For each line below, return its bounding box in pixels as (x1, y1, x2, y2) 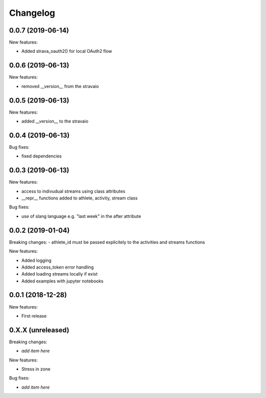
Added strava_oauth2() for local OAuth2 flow (21, 48, 112, 54)
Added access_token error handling (21, 264, 94, 270)
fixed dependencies (21, 153, 62, 159)
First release (21, 313, 47, 318)
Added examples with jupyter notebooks (21, 278, 103, 284)
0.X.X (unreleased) (9, 326, 69, 334)
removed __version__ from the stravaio (21, 83, 99, 89)
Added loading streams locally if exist (21, 271, 98, 277)
